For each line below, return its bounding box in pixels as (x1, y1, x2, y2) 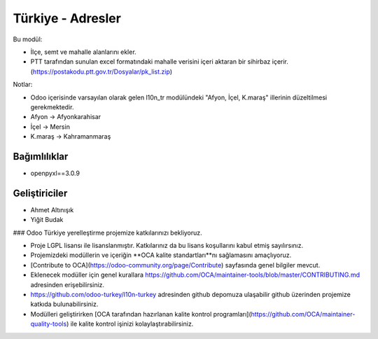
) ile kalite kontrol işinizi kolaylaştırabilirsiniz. (66, 319, 194, 328)
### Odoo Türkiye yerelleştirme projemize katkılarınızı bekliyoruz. (13, 228, 202, 237)
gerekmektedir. (30, 102, 74, 111)
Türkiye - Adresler (13, 11, 122, 26)
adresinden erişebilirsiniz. (30, 280, 105, 289)
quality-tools (30, 319, 67, 328)
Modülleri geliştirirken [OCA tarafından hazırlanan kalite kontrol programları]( (30, 310, 251, 318)
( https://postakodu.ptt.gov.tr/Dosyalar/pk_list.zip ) (30, 67, 173, 76)
